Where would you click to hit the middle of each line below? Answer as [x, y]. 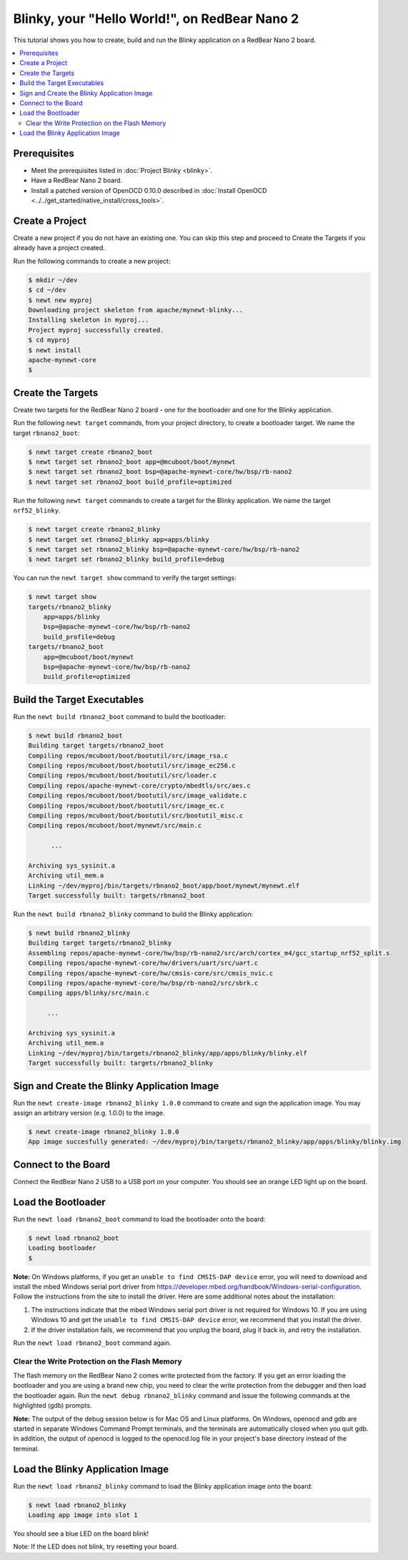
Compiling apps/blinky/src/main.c [89, 993]
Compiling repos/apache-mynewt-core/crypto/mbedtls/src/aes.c [139, 785]
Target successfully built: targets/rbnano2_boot [117, 896]
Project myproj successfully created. [96, 330]
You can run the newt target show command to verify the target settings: [125, 578]
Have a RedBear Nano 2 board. [77, 180]
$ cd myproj [49, 340]
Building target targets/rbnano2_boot [96, 746]
